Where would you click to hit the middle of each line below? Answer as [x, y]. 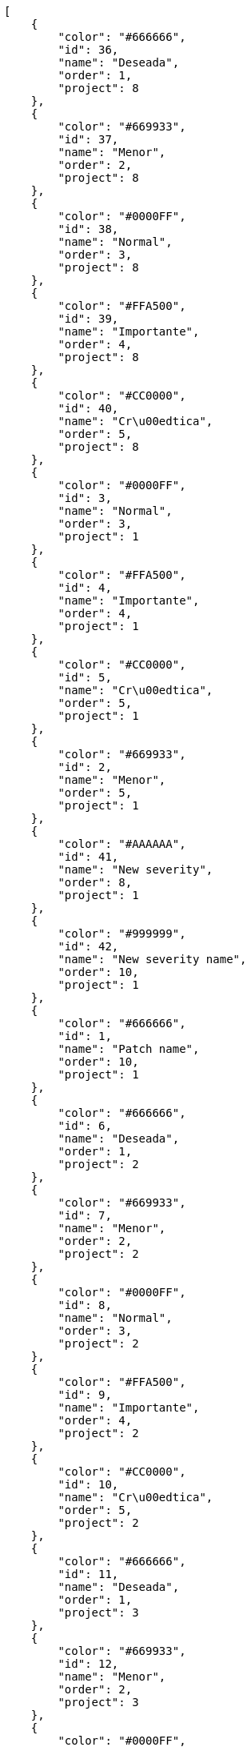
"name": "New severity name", [152, 959]
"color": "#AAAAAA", [122, 844]
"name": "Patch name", [129, 1049]
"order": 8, [95, 882]
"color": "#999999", [122, 934]
